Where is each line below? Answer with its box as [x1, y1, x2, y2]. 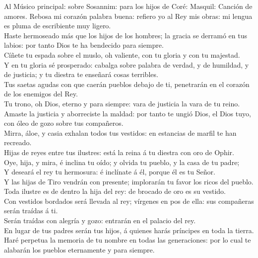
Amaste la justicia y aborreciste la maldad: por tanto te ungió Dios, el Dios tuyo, [4, 108, 251, 118]
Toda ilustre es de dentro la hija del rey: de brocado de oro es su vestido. [4, 186, 226, 196]
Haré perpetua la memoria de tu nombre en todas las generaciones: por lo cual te [4, 235, 251, 245]
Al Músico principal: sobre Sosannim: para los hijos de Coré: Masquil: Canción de [4, 1, 253, 11]
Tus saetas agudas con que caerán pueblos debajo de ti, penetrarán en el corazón [4, 79, 250, 89]
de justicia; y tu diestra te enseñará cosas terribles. [4, 69, 158, 80]
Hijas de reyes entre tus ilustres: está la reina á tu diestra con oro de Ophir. [4, 147, 234, 157]
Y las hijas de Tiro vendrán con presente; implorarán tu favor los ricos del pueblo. [4, 176, 254, 186]
